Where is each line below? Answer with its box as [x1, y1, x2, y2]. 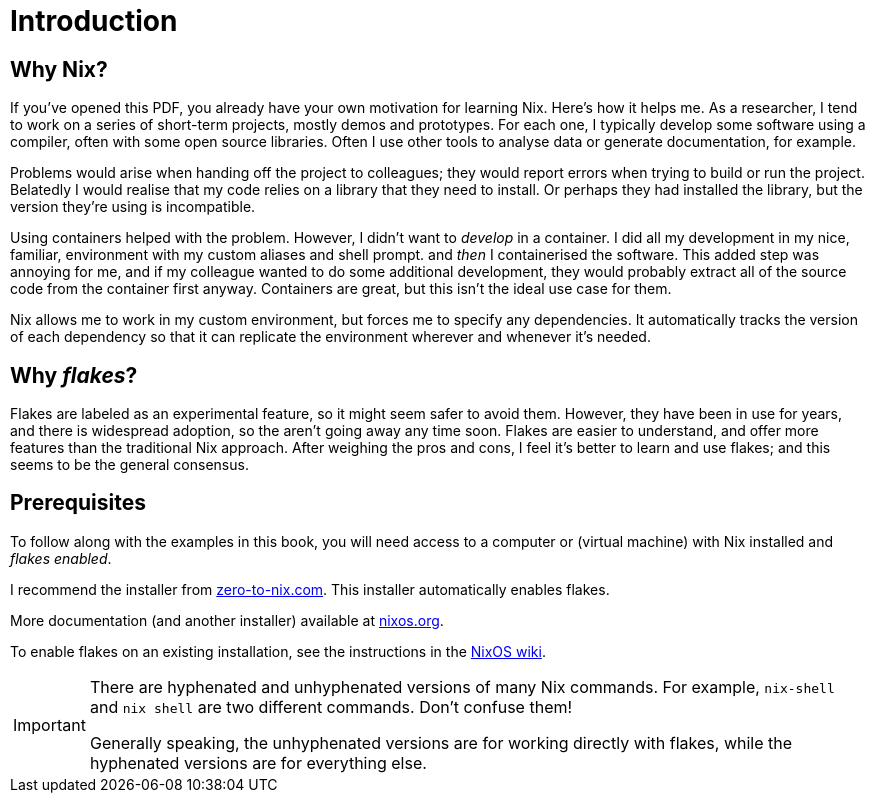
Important [13, 714, 86, 735]
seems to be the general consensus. [10, 456, 249, 474]
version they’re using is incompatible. [10, 198, 256, 216]
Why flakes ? [10, 362, 138, 388]
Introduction [10, 4, 178, 38]
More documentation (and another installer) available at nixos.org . [10, 611, 444, 629]
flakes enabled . [10, 549, 112, 567]
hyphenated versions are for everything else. [89, 752, 427, 773]
